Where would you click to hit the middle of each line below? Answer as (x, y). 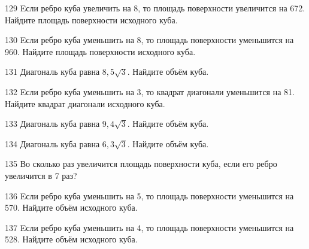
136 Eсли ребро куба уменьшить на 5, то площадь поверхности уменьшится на (149, 195)
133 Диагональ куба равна (52, 124)
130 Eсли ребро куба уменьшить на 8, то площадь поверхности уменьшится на (149, 40)
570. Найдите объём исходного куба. (71, 207)
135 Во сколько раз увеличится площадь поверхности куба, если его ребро (141, 164)
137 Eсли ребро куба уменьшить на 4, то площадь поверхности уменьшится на (149, 227)
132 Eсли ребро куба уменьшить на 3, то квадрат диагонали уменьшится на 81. (150, 91)
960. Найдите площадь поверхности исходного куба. (100, 51)
